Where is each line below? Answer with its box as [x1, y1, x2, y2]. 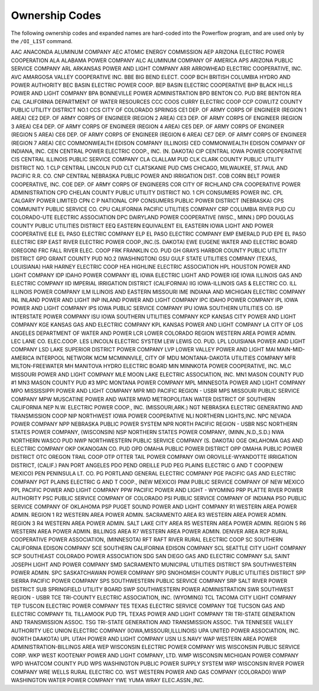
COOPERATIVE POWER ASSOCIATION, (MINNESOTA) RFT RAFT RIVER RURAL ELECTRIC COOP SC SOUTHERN [11, 536, 283, 543]
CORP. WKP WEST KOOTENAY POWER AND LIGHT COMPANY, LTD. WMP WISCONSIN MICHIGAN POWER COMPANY [11, 651, 299, 659]
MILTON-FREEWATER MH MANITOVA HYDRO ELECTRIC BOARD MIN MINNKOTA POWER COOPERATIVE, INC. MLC [11, 363, 292, 370]
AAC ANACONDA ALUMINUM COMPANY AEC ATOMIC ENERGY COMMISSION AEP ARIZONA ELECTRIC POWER [11, 48, 285, 56]
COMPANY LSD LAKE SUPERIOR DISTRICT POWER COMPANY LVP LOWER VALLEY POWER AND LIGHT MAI [11, 346, 276, 353]
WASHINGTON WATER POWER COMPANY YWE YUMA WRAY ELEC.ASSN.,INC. [11, 677, 204, 684]
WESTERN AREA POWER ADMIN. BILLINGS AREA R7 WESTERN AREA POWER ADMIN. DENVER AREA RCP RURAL [11, 527, 289, 534]
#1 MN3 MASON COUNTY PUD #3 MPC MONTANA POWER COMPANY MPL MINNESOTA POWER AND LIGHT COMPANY [11, 379, 306, 386]
